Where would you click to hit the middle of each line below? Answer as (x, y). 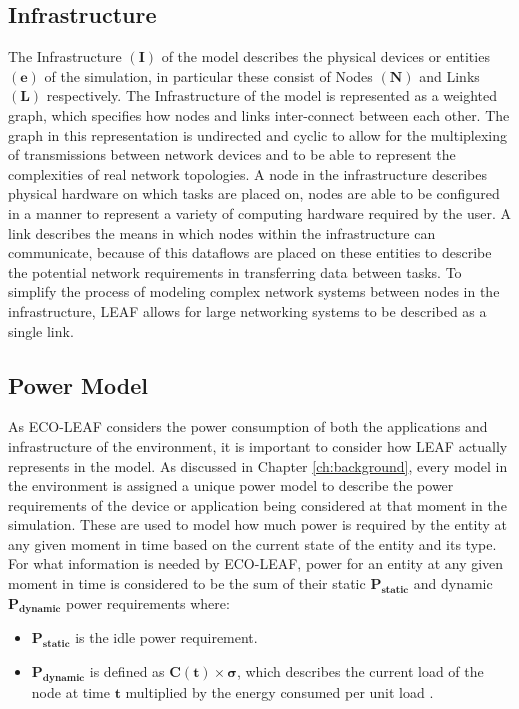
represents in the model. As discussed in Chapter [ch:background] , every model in (258, 465)
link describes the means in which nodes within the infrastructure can (222, 232)
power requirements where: (147, 602)
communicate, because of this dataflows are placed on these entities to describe (250, 252)
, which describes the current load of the (360, 671)
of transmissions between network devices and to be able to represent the (232, 154)
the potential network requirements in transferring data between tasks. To (235, 271)
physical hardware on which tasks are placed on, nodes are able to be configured (254, 193)
